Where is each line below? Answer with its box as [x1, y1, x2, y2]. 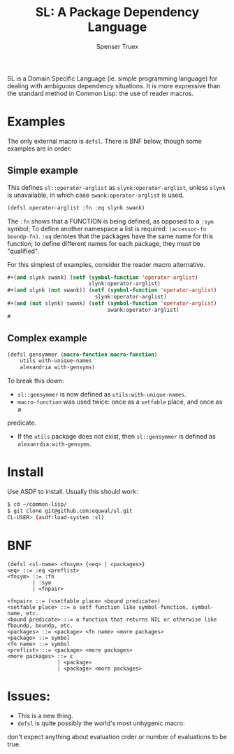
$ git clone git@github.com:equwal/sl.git [7, 507, 133, 514]
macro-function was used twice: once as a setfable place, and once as [17, 397, 223, 406]
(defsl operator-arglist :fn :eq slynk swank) [7, 204, 145, 211]
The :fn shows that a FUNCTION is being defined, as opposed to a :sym [7, 217, 214, 225]
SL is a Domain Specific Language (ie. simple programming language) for [7, 74, 218, 83]
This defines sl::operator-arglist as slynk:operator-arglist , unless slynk [7, 183, 226, 191]
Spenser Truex [96, 42, 139, 50]
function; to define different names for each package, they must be [7, 239, 200, 247]
